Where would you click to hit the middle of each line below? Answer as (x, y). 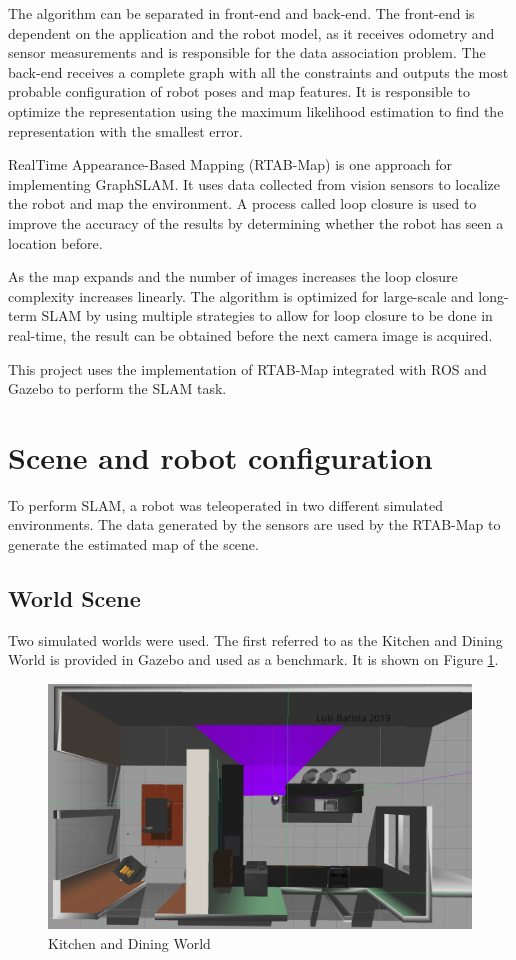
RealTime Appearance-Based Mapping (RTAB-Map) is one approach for (230, 164)
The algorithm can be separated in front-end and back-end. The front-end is (241, 13)
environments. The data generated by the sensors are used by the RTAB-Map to (254, 524)
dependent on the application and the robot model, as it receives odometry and (251, 32)
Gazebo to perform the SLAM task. (117, 388)
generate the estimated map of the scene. (133, 544)
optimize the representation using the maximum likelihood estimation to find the (256, 110)
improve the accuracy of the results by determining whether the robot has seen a (256, 222)
